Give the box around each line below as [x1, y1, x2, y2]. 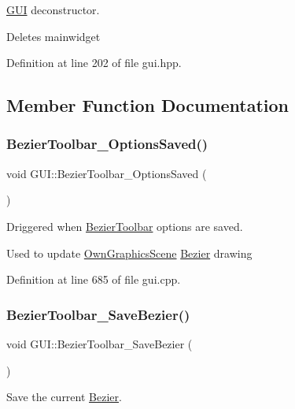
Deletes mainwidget [6, 28, 101, 44]
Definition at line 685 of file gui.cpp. [6, 271, 181, 288]
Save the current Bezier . [6, 389, 122, 405]
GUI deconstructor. [6, 2, 100, 17]
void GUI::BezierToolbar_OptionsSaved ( [6, 165, 207, 181]
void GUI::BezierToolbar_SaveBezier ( [6, 335, 193, 351]
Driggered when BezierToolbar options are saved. [6, 218, 243, 234]
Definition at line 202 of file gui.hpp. [6, 54, 182, 71]
